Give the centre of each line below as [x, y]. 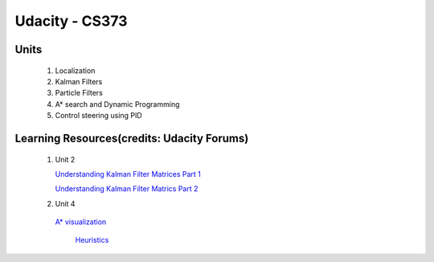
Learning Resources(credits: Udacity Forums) [132, 138]
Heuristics [92, 240]
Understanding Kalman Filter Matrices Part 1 [128, 174]
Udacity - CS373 [71, 21]
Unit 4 [65, 203]
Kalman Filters [79, 81]
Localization [75, 70]
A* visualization [81, 222]
